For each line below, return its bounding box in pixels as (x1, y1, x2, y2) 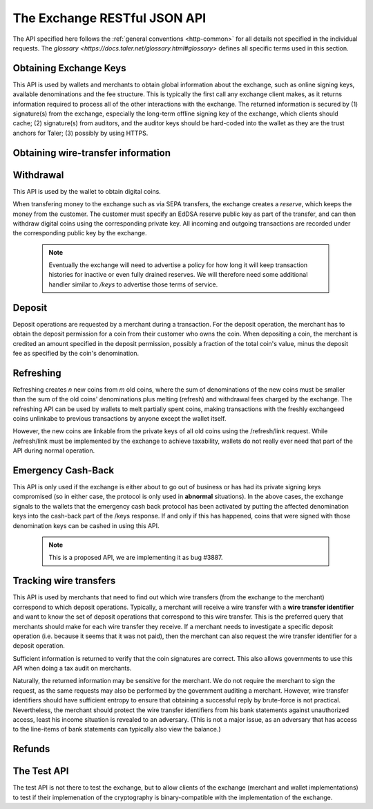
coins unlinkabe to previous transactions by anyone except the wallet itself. (12, 415, 227, 422)
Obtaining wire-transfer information (12, 147, 171, 158)
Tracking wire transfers (12, 575, 116, 587)
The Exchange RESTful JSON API (12, 10, 207, 26)
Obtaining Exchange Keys (12, 62, 126, 74)
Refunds (12, 743, 50, 755)
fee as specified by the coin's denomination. (12, 349, 140, 357)
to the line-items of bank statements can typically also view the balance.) (12, 725, 221, 734)
